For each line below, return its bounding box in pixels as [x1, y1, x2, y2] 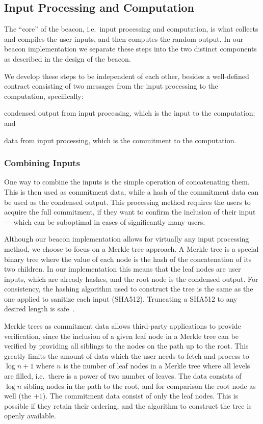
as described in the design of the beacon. [4, 53, 131, 64]
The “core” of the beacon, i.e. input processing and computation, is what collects [4, 23, 258, 34]
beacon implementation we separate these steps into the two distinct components [4, 43, 257, 54]
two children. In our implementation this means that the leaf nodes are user [4, 263, 241, 274]
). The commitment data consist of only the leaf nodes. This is [42, 390, 239, 401]
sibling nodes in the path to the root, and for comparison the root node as [23, 380, 256, 391]
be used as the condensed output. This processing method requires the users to [4, 196, 251, 207]
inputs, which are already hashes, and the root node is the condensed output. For [4, 273, 258, 284]
